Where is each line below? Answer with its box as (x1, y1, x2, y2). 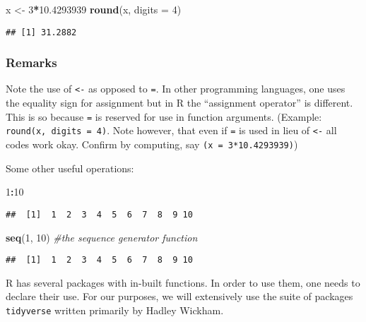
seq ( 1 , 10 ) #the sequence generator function (6, 229, 198, 244)
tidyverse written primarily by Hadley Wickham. (6, 302, 224, 317)
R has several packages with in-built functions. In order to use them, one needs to (6, 275, 360, 290)
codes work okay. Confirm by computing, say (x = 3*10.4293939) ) (6, 137, 298, 152)
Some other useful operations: (6, 160, 134, 175)
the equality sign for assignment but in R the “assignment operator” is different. (6, 95, 353, 110)
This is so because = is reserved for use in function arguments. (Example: (6, 109, 322, 124)
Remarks (6, 54, 57, 71)
